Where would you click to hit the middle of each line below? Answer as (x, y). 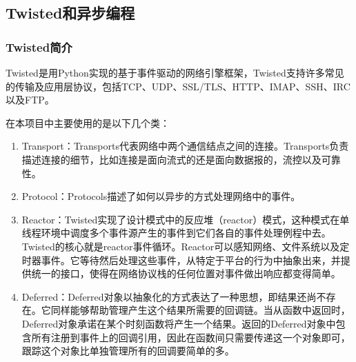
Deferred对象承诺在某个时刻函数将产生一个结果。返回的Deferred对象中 (179, 323)
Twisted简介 (39, 47)
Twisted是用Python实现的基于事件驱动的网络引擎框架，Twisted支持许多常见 (175, 72)
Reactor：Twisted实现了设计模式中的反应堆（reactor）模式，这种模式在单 (186, 219)
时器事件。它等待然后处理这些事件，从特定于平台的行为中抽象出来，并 (181, 260)
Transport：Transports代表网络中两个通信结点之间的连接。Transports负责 (185, 146)
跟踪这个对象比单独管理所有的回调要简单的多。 (128, 351)
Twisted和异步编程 (70, 13)
